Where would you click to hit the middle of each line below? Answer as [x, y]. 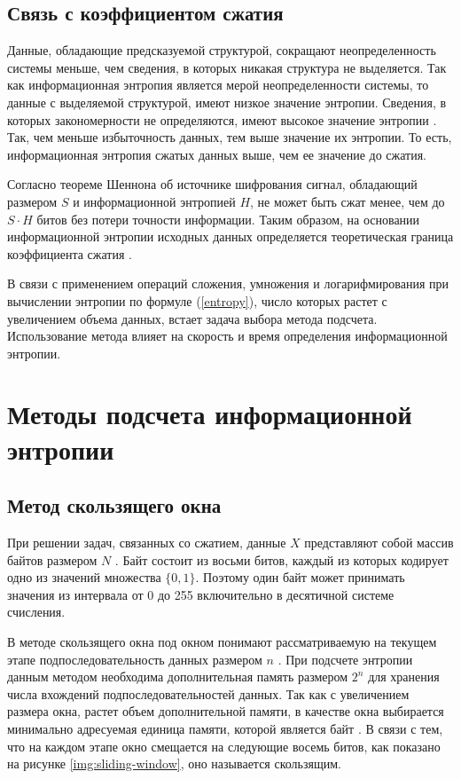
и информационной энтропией [154, 201]
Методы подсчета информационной [210, 414]
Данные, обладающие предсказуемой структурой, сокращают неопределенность [222, 50]
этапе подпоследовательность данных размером [135, 659]
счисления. [36, 612]
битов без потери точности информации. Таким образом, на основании [228, 219]
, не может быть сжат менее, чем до [348, 201]
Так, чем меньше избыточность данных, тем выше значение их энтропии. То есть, [230, 137]
